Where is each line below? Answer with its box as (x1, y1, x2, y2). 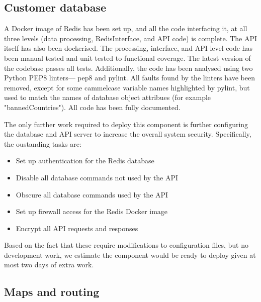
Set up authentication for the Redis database (16, 155, 154, 166)
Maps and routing (4, 284, 100, 299)
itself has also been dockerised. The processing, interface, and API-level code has (4, 43, 252, 53)
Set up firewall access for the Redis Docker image (16, 206, 168, 217)
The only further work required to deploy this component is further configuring (4, 119, 248, 129)
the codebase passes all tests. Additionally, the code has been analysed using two (4, 62, 253, 73)
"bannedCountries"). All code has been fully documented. (4, 102, 181, 112)
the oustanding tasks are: (4, 138, 81, 149)
